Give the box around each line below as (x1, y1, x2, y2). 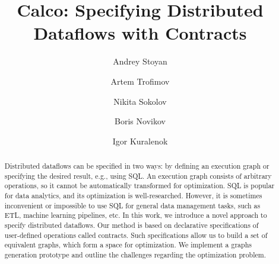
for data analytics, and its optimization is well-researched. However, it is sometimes (4, 191, 262, 201)
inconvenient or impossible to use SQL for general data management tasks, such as (4, 200, 261, 210)
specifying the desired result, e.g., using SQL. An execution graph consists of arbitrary (4, 170, 272, 181)
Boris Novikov (115, 115, 166, 127)
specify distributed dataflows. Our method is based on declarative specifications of (4, 220, 259, 230)
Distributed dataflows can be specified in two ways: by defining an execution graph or (4, 161, 270, 171)
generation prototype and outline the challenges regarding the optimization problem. (4, 249, 267, 259)
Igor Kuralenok (112, 134, 168, 147)
